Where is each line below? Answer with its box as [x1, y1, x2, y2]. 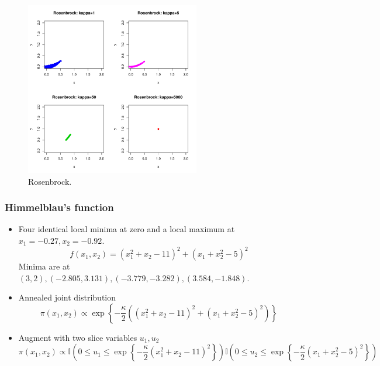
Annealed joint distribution [18, 291, 116, 303]
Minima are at [18, 260, 70, 272]
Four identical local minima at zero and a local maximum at [18, 223, 235, 235]
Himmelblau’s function [5, 200, 114, 215]
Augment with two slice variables [18, 331, 137, 343]
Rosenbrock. [28, 175, 72, 187]
